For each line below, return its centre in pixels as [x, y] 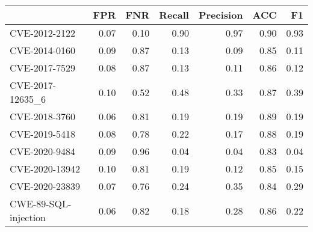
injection [28, 217]
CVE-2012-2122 [43, 33]
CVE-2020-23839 [45, 186]
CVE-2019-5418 [43, 134]
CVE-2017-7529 [43, 68]
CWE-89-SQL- [41, 203]
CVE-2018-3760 [43, 116]
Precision [221, 15]
